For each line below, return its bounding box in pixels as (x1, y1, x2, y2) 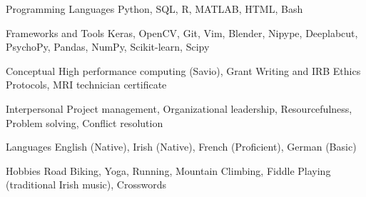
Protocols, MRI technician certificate (6, 77, 167, 92)
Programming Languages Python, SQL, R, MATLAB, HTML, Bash (6, 1, 303, 16)
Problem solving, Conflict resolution (6, 115, 163, 130)
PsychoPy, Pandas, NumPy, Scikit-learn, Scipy (6, 39, 210, 54)
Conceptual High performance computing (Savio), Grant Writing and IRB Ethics (6, 63, 361, 78)
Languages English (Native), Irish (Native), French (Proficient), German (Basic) (6, 139, 357, 154)
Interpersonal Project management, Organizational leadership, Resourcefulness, (6, 101, 352, 116)
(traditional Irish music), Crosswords (6, 177, 166, 192)
